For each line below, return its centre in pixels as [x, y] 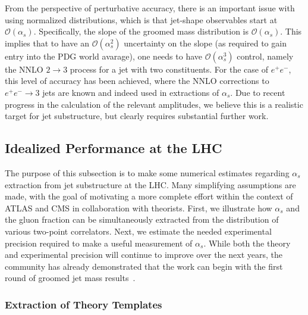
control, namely [265, 56]
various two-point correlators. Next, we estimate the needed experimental [138, 231]
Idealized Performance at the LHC [114, 148]
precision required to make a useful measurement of [99, 243]
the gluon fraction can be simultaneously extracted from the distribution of [142, 219]
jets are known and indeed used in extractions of [131, 92]
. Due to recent [258, 92]
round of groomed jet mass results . [70, 278]
